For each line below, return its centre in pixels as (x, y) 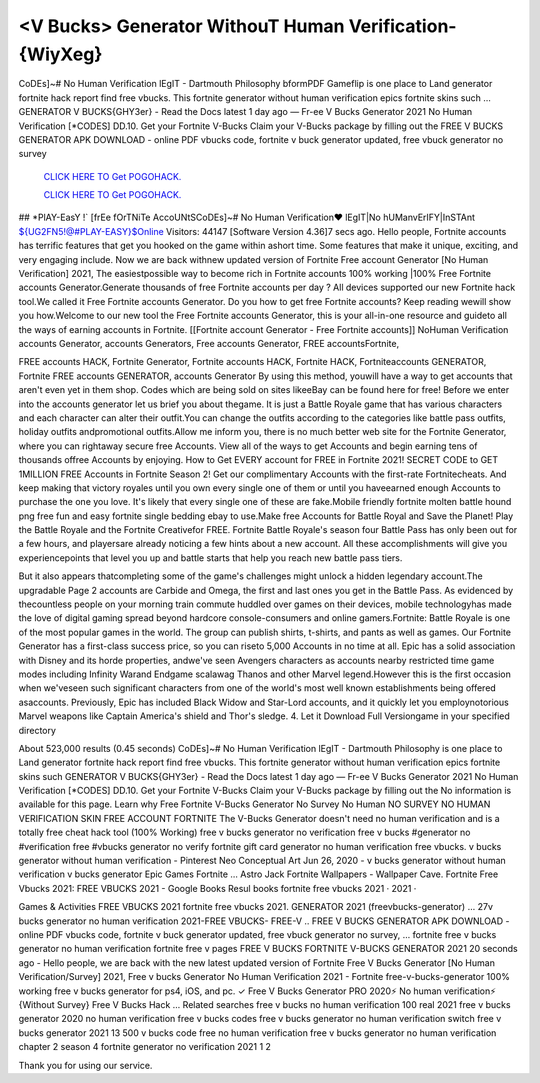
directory (37, 730)
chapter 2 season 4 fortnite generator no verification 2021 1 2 (145, 1047)
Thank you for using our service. (85, 1065)
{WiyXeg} (60, 54)
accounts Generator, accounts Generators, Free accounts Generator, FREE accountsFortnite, (209, 343)
